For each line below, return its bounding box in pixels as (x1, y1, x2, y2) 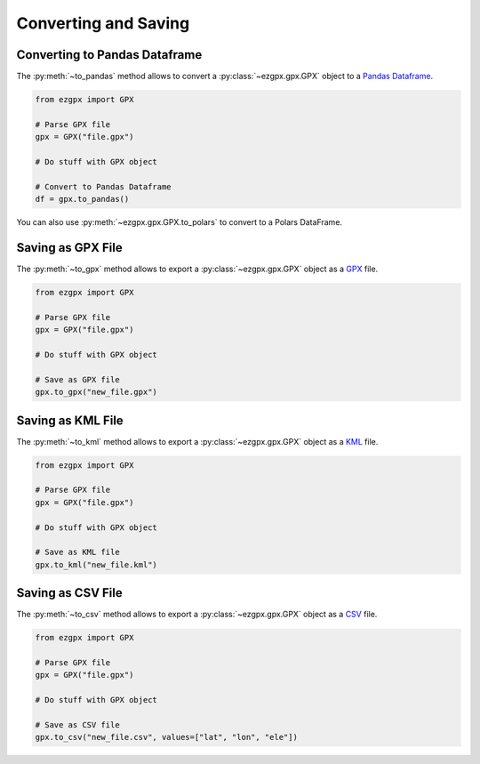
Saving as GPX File (16, 240, 124, 255)
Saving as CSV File (16, 585, 124, 600)
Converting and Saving (16, 13, 190, 33)
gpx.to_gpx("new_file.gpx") (35, 387, 157, 398)
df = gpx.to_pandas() (35, 194, 130, 205)
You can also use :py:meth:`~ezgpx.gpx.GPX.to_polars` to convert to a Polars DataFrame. (16, 217, 342, 228)
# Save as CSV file (35, 720, 120, 729)
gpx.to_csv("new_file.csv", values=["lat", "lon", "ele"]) (35, 732, 298, 743)
